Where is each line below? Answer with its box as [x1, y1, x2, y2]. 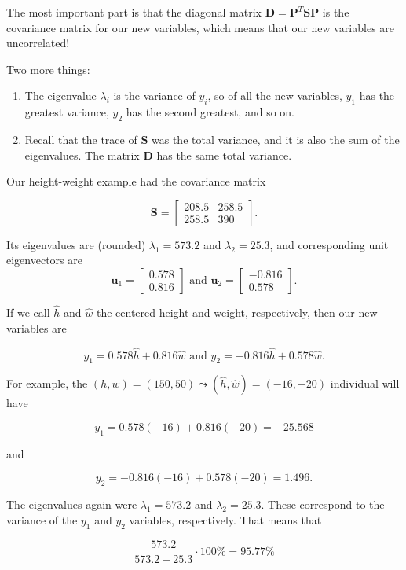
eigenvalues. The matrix [24, 146, 140, 163]
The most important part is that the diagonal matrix [6, 4, 262, 20]
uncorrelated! [6, 35, 70, 51]
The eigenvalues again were [6, 496, 137, 513]
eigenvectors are [6, 252, 82, 268]
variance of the [6, 511, 78, 528]
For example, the [6, 375, 88, 392]
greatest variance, [24, 104, 109, 120]
